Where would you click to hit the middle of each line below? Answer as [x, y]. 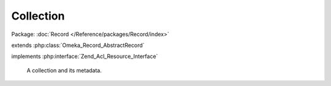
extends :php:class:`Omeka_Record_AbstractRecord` [78, 45]
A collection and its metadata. [64, 70]
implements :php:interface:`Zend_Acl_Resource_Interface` [85, 56]
